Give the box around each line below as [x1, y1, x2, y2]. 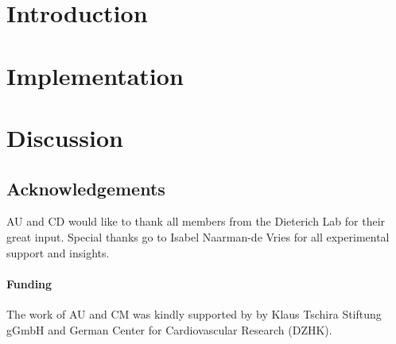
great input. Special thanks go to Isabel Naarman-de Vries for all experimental [6, 228, 390, 245]
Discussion [6, 121, 123, 153]
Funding [6, 275, 52, 292]
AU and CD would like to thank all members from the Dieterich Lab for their [6, 213, 386, 230]
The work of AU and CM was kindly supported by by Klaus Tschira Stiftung [6, 305, 382, 322]
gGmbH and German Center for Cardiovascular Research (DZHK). [6, 321, 332, 338]
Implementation [6, 59, 184, 91]
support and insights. [6, 244, 110, 261]
